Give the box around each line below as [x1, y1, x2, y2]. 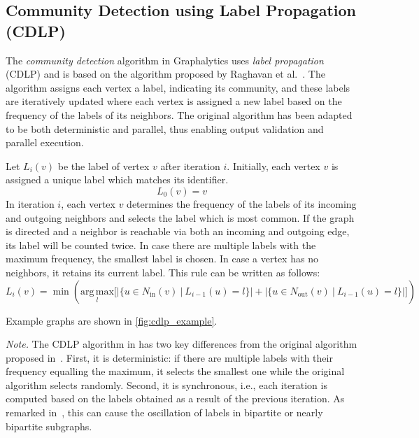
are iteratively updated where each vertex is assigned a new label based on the [6, 94, 342, 108]
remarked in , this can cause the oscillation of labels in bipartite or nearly [6, 405, 323, 420]
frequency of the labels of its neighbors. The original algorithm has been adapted [6, 107, 353, 122]
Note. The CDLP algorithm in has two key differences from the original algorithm [6, 337, 357, 351]
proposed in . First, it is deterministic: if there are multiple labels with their [6, 350, 333, 365]
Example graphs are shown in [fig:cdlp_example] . [6, 313, 218, 327]
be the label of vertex [57, 158, 150, 173]
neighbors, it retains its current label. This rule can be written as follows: [6, 264, 320, 279]
